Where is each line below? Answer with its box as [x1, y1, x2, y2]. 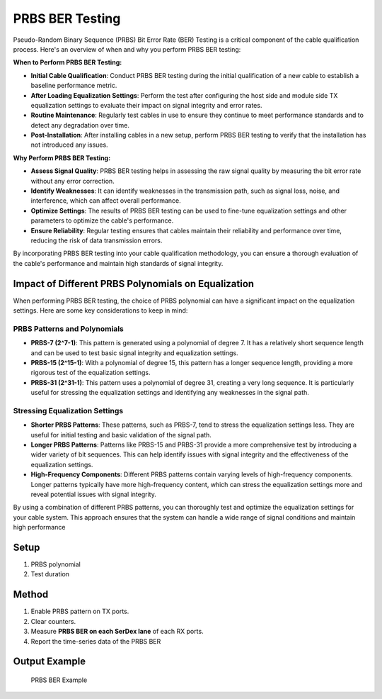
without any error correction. [30, 177, 115, 185]
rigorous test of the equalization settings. [30, 369, 151, 377]
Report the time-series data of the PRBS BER [30, 637, 161, 645]
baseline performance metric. [30, 82, 117, 90]
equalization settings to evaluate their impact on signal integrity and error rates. [30, 101, 262, 109]
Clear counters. [30, 617, 76, 625]
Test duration [30, 570, 70, 578]
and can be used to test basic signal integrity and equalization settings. [30, 348, 238, 357]
